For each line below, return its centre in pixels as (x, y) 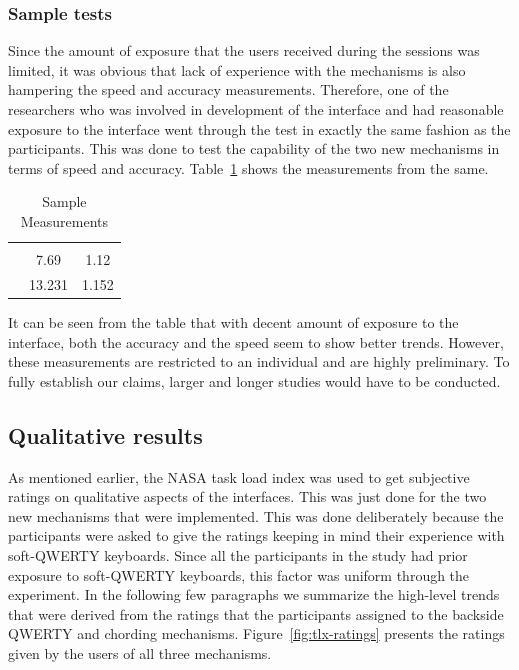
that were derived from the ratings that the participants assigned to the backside (256, 613)
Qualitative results (105, 434)
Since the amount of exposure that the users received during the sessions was (244, 50)
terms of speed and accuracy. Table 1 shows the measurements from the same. (248, 167)
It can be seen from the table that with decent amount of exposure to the (233, 322)
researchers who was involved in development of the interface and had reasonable (256, 109)
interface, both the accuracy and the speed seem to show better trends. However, (256, 341)
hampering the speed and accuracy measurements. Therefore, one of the (228, 89)
